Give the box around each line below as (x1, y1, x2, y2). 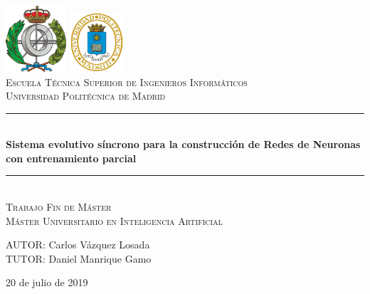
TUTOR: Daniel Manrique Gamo (6, 251, 152, 266)
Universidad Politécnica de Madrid (6, 88, 166, 103)
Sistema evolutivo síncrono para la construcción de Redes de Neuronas (6, 137, 361, 152)
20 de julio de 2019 (6, 275, 88, 290)
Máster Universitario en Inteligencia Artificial (6, 213, 223, 228)
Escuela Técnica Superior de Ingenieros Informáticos (6, 74, 248, 89)
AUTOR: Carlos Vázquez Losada (6, 237, 150, 252)
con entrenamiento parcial (6, 150, 137, 165)
